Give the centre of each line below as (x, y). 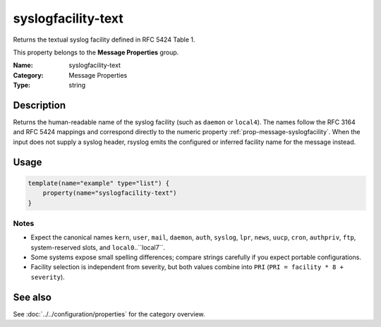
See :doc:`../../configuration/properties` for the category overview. (109, 314)
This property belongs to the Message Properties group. (96, 52)
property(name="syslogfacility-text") (110, 193)
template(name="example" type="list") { (98, 183)
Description (40, 105)
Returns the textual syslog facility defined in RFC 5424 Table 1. (104, 40)
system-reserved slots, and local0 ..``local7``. (98, 247)
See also (32, 297)
